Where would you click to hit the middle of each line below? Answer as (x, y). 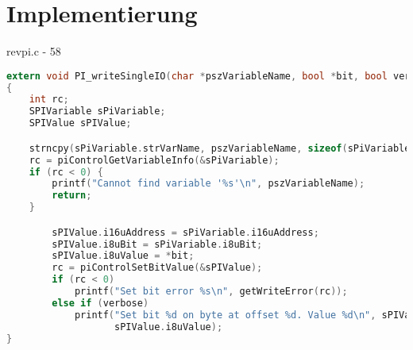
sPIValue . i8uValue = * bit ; (123, 256)
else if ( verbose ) (100, 303)
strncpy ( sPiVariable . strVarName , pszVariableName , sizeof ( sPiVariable (220, 148)
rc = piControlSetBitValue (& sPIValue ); (157, 268)
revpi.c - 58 (34, 51)
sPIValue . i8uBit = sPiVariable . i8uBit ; (157, 244)
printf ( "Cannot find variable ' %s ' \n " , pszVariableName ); (208, 184)
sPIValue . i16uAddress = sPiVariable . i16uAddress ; (185, 232)
